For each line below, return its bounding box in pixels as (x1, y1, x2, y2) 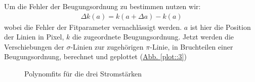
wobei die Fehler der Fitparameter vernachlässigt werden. (4, 21, 182, 32)
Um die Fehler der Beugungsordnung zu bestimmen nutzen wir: (4, 1, 201, 11)
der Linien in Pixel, (4, 31, 64, 42)
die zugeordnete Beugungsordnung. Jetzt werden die (72, 31, 234, 42)
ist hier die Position (190, 21, 251, 32)
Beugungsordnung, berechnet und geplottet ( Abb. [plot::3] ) (4, 51, 187, 62)
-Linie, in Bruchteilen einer (150, 41, 233, 52)
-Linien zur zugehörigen (70, 41, 144, 52)
